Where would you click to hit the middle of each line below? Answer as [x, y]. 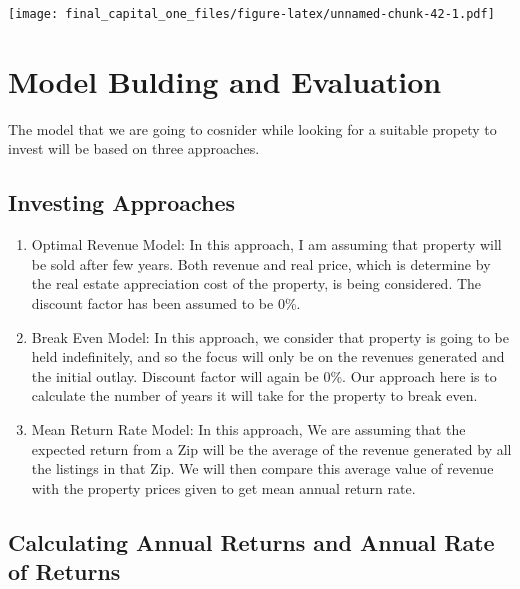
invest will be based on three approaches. [134, 148]
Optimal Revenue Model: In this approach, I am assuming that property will [266, 244]
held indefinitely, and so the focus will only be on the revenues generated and [268, 356]
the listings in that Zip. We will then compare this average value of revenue [262, 468]
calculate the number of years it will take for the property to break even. [254, 395]
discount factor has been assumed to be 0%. [166, 302]
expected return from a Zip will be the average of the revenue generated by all [271, 448]
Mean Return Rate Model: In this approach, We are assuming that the [248, 428]
